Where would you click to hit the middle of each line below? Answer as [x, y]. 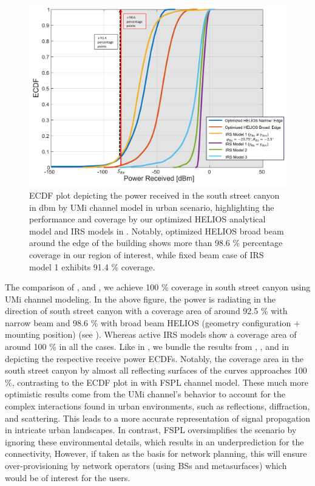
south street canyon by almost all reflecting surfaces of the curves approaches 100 [156, 370]
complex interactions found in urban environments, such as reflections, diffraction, [157, 406]
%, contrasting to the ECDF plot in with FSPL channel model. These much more [157, 382]
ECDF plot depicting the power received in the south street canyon [154, 195]
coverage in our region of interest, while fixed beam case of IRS [147, 254]
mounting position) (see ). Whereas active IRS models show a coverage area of [151, 334]
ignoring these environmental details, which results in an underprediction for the [154, 441]
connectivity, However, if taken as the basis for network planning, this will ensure [156, 453]
